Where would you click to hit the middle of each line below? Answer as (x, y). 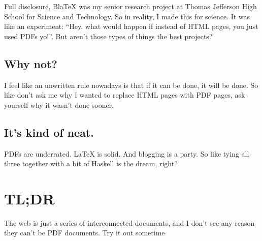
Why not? (31, 63)
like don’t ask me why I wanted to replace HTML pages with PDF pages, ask (125, 95)
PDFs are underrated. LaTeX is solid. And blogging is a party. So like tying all (127, 153)
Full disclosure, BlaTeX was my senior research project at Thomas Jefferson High (130, 6)
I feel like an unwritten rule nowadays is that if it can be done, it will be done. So (131, 85)
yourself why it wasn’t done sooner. (59, 104)
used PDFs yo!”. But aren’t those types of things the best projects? (108, 36)
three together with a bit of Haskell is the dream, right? (91, 163)
